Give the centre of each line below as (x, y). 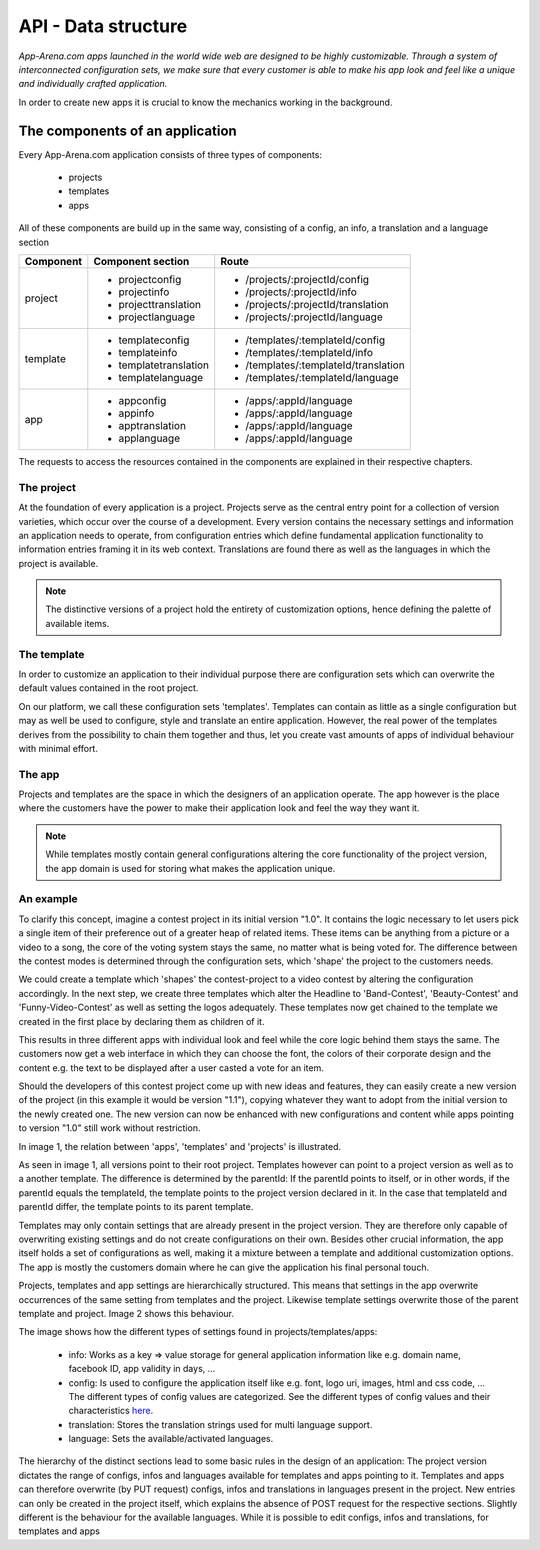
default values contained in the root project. (108, 688)
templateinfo (148, 352)
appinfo (136, 413)
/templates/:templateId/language (322, 377)
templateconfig (154, 340)
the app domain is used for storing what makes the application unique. (190, 868)
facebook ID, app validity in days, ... (142, 1369)
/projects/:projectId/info (301, 292)
